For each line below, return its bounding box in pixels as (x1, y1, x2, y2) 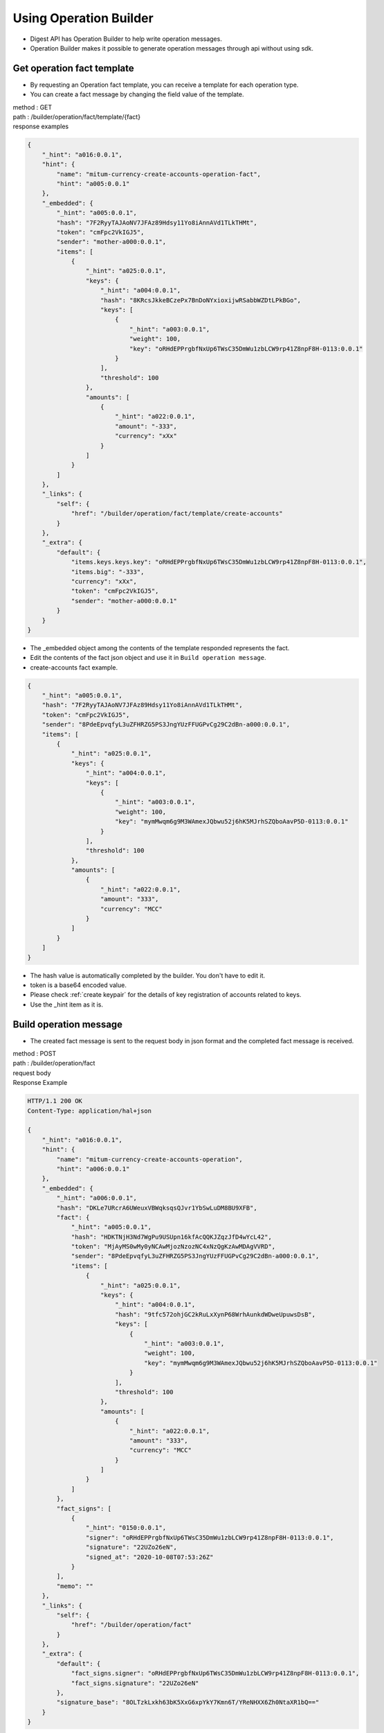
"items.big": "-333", (71, 568, 145, 575)
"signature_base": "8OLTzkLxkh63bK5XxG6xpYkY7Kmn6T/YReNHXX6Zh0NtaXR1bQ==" (56, 1698, 320, 1707)
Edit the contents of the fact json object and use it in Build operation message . (30, 654, 266, 662)
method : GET (12, 103, 53, 111)
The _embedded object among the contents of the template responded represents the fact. (30, 643, 290, 652)
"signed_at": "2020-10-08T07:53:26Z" (85, 1553, 214, 1561)
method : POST (12, 1050, 57, 1058)
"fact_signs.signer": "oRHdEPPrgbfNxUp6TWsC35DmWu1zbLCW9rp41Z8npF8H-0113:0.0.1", (71, 1669, 360, 1678)
